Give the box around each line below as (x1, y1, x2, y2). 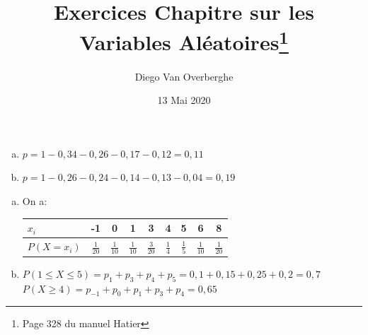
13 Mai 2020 (157, 93, 211, 107)
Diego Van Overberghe (134, 69, 234, 83)
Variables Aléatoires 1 (79, 25, 289, 57)
